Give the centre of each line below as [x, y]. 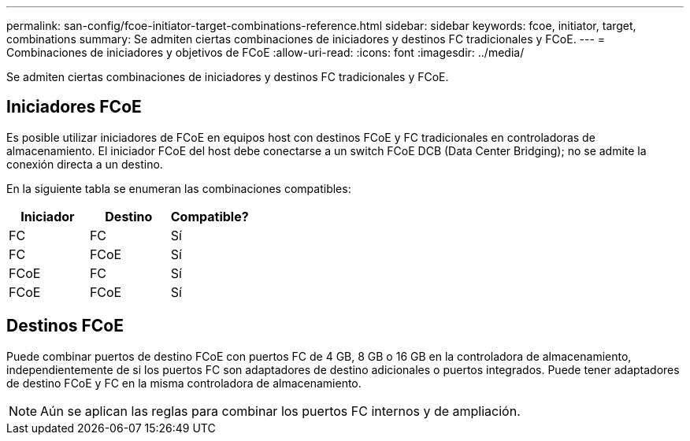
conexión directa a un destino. [85, 164]
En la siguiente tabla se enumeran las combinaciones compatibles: [179, 188]
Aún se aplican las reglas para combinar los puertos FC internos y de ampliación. [280, 411]
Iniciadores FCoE [74, 107]
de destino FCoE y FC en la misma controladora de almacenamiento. [184, 383]
